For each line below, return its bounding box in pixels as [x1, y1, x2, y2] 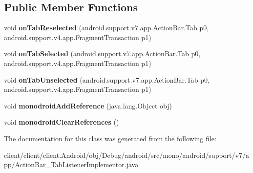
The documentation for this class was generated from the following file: [4, 133, 216, 143]
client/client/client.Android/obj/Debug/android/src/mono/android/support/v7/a [4, 150, 249, 160]
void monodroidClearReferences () [4, 117, 119, 127]
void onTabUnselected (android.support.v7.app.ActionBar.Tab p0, [4, 74, 210, 85]
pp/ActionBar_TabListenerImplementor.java [4, 159, 139, 170]
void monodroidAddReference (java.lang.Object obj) [4, 100, 172, 110]
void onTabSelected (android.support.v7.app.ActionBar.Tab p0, [4, 48, 201, 59]
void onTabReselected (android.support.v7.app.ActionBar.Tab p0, [4, 22, 209, 33]
